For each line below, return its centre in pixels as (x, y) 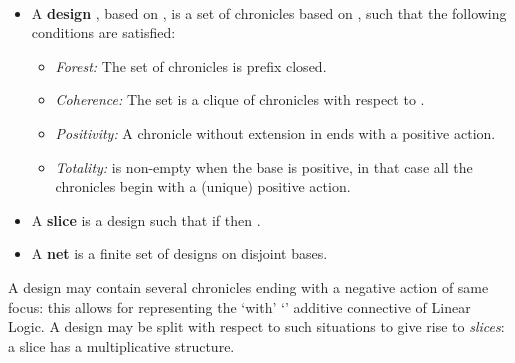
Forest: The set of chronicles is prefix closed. (191, 65)
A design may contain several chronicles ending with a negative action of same (248, 286)
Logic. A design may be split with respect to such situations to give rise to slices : (256, 326)
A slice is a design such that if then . (146, 219)
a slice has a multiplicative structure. (121, 345)
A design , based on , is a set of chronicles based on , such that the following (269, 12)
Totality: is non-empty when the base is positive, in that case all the (264, 166)
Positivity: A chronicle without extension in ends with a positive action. (275, 132)
